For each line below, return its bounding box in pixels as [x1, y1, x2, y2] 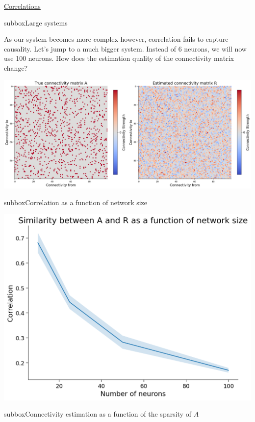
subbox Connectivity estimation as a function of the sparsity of [4, 409, 191, 419]
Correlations [4, 1, 41, 11]
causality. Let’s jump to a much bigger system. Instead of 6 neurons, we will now [4, 43, 247, 53]
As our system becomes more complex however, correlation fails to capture [4, 34, 229, 44]
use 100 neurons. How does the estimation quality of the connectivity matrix [4, 53, 234, 63]
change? [4, 62, 28, 73]
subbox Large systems [4, 17, 68, 27]
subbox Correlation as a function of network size [4, 197, 148, 207]
